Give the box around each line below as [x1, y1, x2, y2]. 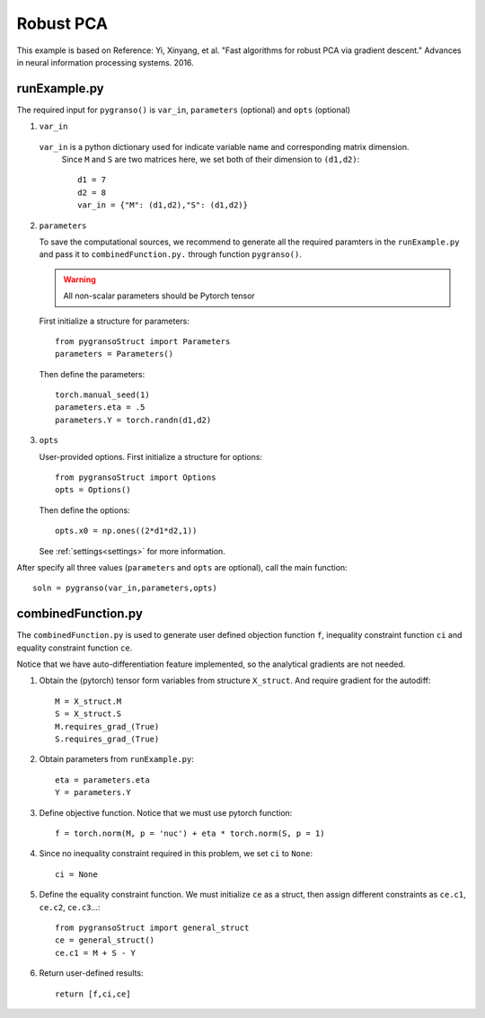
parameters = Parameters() [55, 349, 174, 359]
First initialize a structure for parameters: [39, 315, 190, 326]
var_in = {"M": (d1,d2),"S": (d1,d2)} [77, 200, 249, 210]
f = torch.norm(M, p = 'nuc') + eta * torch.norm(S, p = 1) [55, 828, 325, 838]
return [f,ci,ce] [55, 988, 131, 999]
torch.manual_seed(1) [55, 390, 150, 400]
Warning [63, 274, 96, 285]
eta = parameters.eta [55, 775, 150, 785]
